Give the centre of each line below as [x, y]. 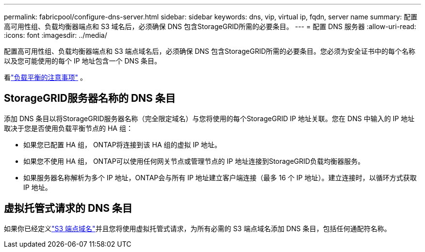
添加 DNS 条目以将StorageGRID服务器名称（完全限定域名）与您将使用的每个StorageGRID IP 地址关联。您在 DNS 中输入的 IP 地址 [209, 118]
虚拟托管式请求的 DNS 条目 [68, 208]
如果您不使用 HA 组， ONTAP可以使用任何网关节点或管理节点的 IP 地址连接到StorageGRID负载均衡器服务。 [194, 161]
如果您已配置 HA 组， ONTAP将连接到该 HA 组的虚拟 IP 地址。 [123, 144]
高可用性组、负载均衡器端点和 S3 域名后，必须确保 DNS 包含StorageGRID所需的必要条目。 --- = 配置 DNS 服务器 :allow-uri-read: [210, 26]
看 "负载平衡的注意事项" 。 [45, 77]
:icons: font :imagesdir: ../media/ [56, 35]
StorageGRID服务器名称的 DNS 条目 [90, 98]
